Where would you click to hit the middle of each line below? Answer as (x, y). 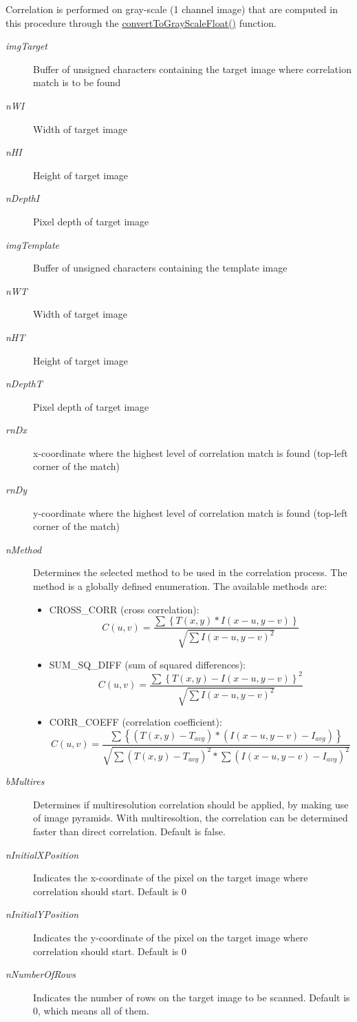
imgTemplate (33, 244)
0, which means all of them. (91, 1011)
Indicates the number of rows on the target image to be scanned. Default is (192, 997)
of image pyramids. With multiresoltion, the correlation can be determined (191, 818)
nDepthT (24, 384)
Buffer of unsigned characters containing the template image (160, 268)
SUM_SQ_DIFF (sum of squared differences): (147, 664)
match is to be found (77, 82)
